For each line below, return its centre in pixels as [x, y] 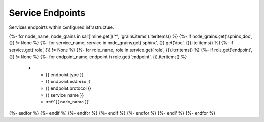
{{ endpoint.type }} [65, 74]
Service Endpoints [47, 13]
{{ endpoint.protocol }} [68, 88]
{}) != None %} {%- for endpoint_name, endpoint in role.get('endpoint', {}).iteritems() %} [98, 57]
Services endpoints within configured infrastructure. [62, 27]
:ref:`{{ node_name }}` [68, 102]
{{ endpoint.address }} [68, 81]
